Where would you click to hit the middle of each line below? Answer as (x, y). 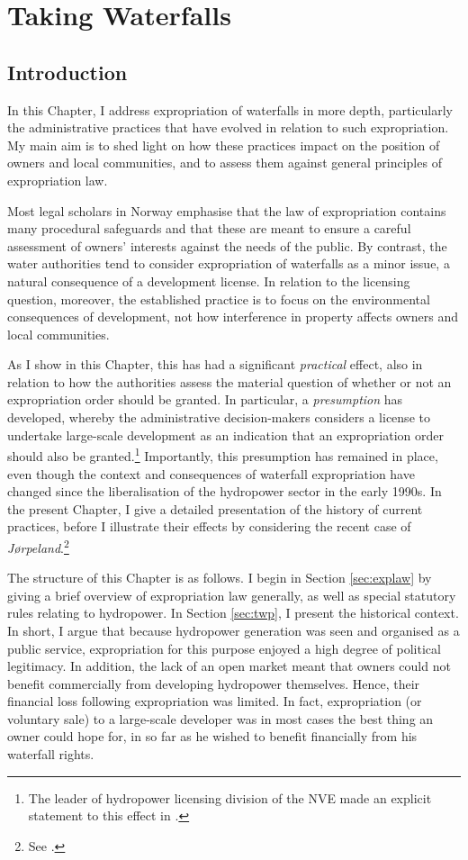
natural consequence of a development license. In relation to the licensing (209, 281)
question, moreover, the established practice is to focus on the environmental (219, 299)
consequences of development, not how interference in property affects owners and (233, 317)
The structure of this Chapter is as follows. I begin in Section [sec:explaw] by (220, 578)
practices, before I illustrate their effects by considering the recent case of (209, 526)
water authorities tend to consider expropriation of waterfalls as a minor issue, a (229, 263)
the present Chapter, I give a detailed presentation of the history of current (215, 508)
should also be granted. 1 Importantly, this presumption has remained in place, (223, 454)
